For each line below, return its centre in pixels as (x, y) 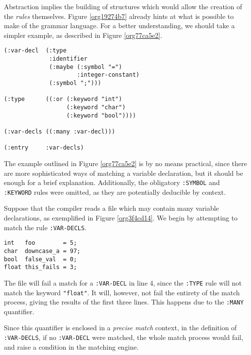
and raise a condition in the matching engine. (71, 347)
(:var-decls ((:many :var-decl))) (60, 131)
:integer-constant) (108, 75)
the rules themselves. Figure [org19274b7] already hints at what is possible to (119, 16)
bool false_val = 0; (41, 259)
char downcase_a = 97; (42, 251)
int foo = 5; (41, 243)
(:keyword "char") (96, 107)
